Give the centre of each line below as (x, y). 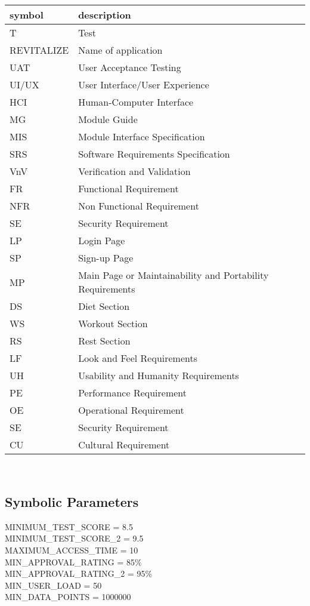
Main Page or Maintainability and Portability (173, 275)
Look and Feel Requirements (138, 358)
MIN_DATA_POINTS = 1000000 (68, 597)
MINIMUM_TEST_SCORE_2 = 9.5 (74, 538)
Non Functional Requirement (139, 206)
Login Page (102, 240)
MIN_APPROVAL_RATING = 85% (73, 562)
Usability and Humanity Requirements (159, 375)
